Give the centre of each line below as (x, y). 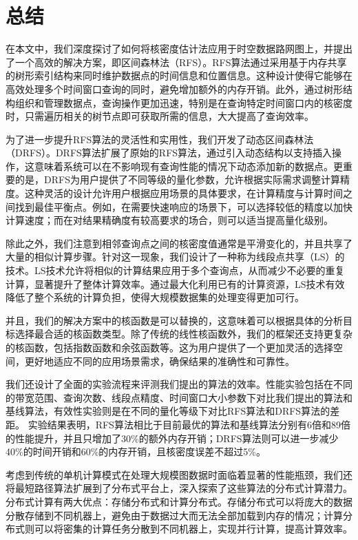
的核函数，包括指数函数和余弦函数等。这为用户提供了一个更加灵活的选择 (169, 347)
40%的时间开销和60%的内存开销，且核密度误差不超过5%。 (136, 451)
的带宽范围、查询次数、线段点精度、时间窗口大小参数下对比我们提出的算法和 (179, 397)
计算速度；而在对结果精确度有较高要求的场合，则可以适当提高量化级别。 (169, 220)
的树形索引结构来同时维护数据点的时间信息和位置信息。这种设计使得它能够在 (179, 75)
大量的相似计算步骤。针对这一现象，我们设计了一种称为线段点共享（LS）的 (175, 257)
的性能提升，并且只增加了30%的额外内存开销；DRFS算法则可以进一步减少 (172, 438)
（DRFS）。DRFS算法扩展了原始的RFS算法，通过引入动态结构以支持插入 (169, 153)
